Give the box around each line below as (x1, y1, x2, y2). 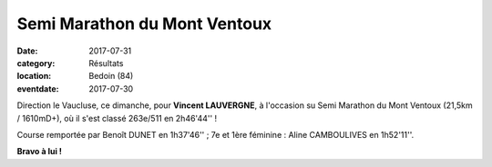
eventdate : (16, 83, 59, 94)
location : (16, 71, 52, 82)
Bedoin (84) (88, 71, 134, 82)
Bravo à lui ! (16, 146, 63, 157)
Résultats (88, 57, 124, 68)
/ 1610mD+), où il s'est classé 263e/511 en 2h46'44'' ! (16, 113, 218, 123)
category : (16, 57, 56, 68)
